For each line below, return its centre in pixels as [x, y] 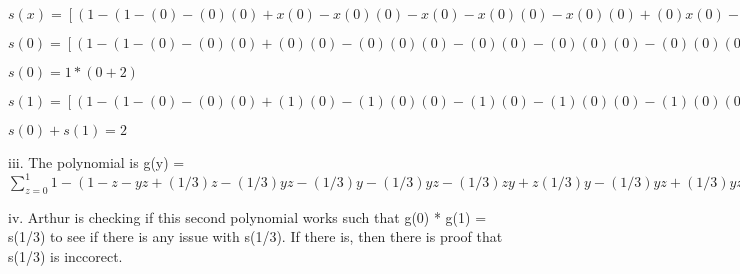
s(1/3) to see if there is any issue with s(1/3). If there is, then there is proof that [255, 236]
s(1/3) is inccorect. [65, 256]
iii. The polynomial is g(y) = [96, 162]
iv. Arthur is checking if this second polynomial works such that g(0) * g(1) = [247, 216]
